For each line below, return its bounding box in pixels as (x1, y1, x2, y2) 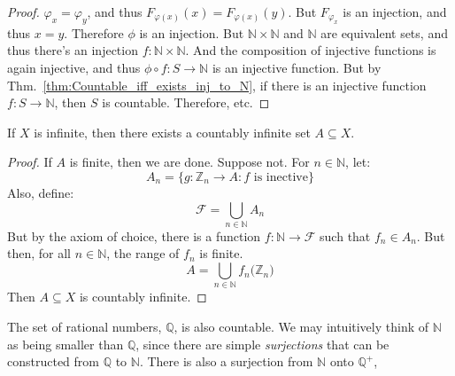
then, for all (7, 244, 72, 262)
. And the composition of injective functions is (185, 41, 436, 59)
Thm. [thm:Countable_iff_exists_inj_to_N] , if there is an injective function (7, 75, 427, 94)
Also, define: (7, 183, 74, 201)
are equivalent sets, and (320, 23, 448, 42)
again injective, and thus (7, 58, 141, 76)
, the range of (106, 244, 180, 262)
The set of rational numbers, (7, 317, 162, 335)
